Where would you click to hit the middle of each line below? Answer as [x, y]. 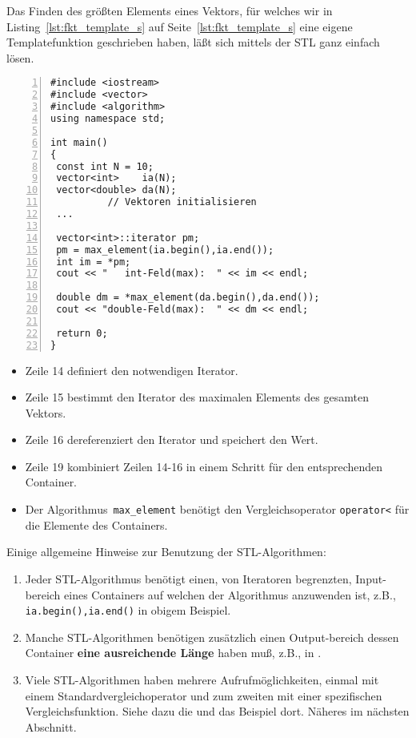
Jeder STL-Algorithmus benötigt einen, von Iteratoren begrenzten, [188, 578]
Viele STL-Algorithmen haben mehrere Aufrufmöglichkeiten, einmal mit [202, 679]
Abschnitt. [51, 726]
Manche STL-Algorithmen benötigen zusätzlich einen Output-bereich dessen [212, 637]
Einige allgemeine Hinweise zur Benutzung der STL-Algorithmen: [166, 552]
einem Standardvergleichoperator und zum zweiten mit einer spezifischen [204, 695]
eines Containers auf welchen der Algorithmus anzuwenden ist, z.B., [230, 594]
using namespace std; [108, 119]
